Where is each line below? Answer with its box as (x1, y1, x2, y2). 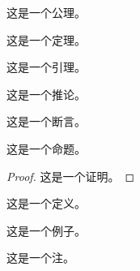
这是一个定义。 (6, 195, 86, 212)
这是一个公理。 (6, 4, 86, 20)
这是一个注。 (6, 249, 74, 266)
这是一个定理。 (6, 31, 86, 48)
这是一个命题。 (6, 140, 86, 157)
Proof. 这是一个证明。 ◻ (6, 167, 135, 184)
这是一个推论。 (6, 85, 86, 102)
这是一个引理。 (6, 58, 86, 75)
